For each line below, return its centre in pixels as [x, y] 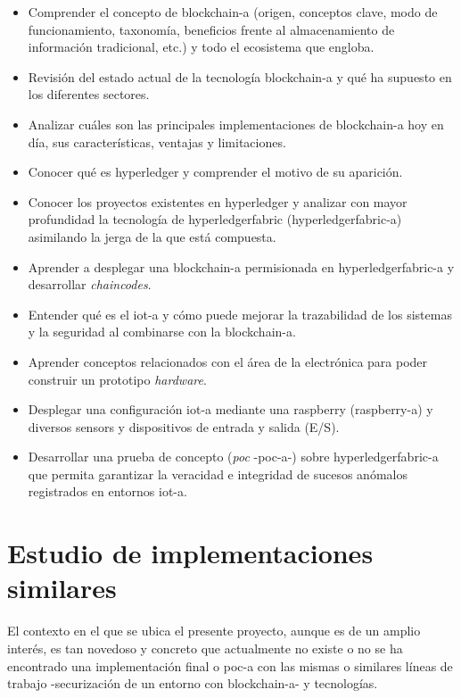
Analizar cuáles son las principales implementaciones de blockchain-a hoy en [236, 124]
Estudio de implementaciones [190, 553]
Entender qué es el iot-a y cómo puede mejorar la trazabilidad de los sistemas [240, 314]
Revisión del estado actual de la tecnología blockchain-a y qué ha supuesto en [240, 76]
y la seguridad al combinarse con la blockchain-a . [162, 332]
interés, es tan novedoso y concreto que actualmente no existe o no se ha [205, 648]
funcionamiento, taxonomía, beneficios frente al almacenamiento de [211, 29]
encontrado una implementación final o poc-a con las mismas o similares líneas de [230, 665]
